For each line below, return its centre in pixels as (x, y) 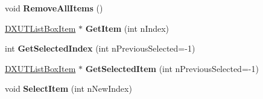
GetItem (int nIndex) (127, 28)
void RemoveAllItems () (54, 8)
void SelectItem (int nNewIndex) (68, 88)
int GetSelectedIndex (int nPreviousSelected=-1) (100, 48)
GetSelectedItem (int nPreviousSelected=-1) (172, 68)
